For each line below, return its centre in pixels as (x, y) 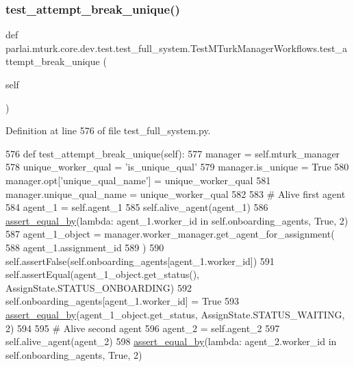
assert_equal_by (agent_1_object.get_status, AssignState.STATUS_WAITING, (175, 314)
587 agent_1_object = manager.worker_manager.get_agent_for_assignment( (170, 234)
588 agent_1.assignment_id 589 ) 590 (85, 247)
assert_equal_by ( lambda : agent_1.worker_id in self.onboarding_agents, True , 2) (177, 220)
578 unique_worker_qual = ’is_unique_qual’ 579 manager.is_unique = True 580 (177, 167)
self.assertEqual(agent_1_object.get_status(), (102, 274)
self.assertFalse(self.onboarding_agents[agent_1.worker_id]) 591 (140, 261)
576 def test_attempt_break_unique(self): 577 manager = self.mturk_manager (173, 153)
